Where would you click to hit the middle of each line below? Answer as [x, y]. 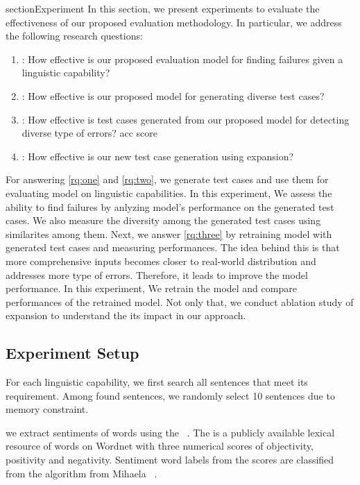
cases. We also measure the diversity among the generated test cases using [163, 220]
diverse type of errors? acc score [90, 133]
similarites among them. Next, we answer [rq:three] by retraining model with [169, 233]
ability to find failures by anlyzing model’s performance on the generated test [170, 206]
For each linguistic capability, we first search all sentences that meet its [157, 382]
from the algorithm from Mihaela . [82, 473]
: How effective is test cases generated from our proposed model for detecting [186, 119]
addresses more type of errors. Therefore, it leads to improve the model [157, 274]
